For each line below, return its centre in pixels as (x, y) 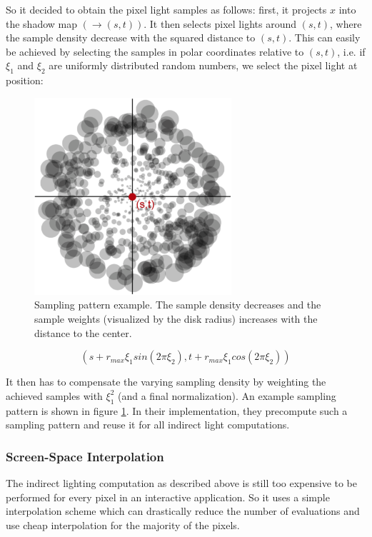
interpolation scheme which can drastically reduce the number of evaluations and (183, 511)
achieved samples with (54, 395)
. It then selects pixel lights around (220, 23)
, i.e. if (351, 51)
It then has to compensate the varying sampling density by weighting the (166, 382)
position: (25, 80)
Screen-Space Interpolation (85, 456)
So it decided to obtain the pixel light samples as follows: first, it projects (166, 9)
